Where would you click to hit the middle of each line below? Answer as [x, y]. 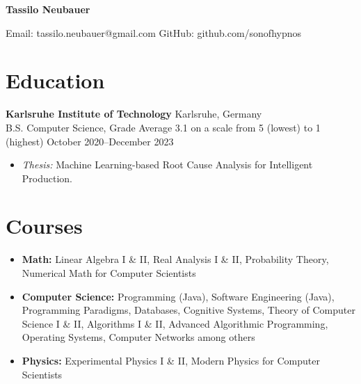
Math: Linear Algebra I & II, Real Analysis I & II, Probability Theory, [175, 259]
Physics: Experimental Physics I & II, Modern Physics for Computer [171, 360]
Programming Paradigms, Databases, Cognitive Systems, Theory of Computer [188, 310]
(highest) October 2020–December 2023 [90, 141]
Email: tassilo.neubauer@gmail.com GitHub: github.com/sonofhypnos [154, 32]
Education [55, 80]
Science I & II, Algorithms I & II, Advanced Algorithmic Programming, [175, 323]
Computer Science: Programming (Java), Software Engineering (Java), [178, 296]
